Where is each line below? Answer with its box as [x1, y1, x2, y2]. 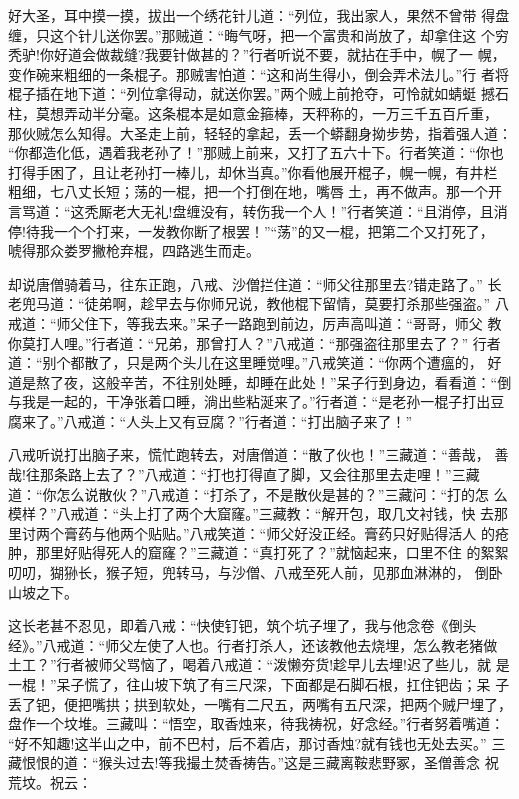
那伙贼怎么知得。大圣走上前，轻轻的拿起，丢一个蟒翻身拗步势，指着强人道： [8, 122, 512, 143]
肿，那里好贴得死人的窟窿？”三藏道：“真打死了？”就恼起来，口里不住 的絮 [8, 542, 495, 563]
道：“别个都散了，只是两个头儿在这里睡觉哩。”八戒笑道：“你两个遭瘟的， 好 [8, 352, 502, 373]
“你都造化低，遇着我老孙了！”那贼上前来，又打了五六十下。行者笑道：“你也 [8, 142, 504, 163]
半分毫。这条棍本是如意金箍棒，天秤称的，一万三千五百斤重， [91, 102, 498, 123]
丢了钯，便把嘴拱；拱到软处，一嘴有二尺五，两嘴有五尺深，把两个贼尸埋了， [8, 693, 512, 714]
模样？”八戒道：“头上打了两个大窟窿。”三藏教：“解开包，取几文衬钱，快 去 [8, 503, 495, 524]
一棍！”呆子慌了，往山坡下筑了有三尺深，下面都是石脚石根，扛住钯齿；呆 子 [8, 674, 510, 694]
